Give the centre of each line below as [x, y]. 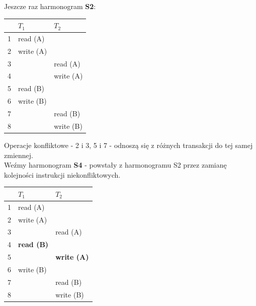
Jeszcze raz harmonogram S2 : [50, 6]
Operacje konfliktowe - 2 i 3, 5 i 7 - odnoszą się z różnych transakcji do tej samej [129, 145]
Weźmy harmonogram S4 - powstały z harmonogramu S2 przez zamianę [115, 165]
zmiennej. [19, 155]
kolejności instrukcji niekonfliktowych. [62, 174]
